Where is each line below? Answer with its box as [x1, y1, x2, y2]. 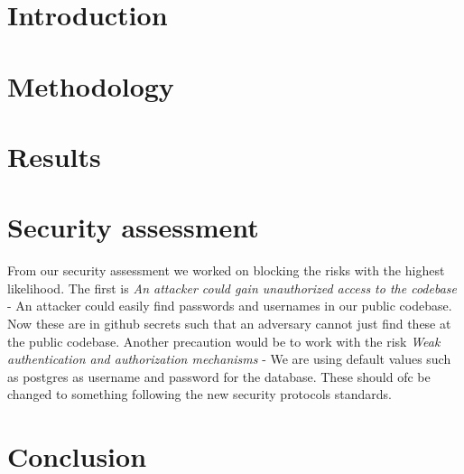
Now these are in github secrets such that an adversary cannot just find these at [7, 314, 451, 333]
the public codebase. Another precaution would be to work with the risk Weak [7, 331, 441, 350]
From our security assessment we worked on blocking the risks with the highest [7, 261, 445, 280]
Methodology [7, 67, 174, 104]
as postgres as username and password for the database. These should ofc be [7, 367, 431, 386]
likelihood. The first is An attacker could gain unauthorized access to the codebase [7, 278, 457, 297]
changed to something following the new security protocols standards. [7, 385, 392, 404]
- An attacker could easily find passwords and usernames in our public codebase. [7, 296, 452, 315]
